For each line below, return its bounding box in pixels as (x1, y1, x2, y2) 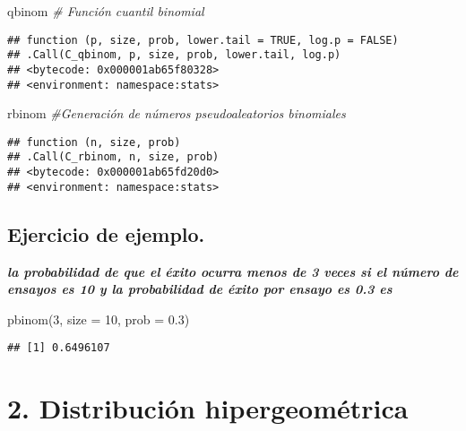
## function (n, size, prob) (7, 135, 181, 149)
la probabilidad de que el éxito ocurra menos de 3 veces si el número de (7, 262, 459, 280)
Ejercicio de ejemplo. (7, 220, 205, 247)
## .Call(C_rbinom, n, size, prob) (7, 151, 220, 164)
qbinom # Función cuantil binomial (7, 2, 204, 20)
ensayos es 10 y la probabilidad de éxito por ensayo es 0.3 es (7, 280, 393, 298)
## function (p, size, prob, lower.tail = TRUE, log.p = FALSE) (7, 33, 399, 47)
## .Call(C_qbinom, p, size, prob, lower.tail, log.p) (7, 48, 341, 62)
